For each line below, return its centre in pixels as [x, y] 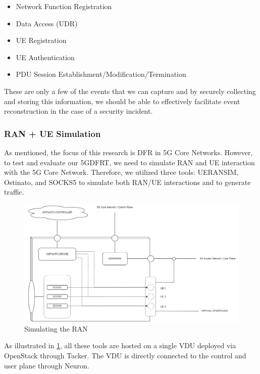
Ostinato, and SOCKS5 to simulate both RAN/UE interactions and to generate [127, 182]
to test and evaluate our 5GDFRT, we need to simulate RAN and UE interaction [129, 162]
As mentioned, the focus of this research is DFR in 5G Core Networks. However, [128, 152]
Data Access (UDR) [47, 23]
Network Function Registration [64, 6]
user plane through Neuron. [47, 365]
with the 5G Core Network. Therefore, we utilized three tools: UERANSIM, [121, 172]
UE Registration [41, 40]
